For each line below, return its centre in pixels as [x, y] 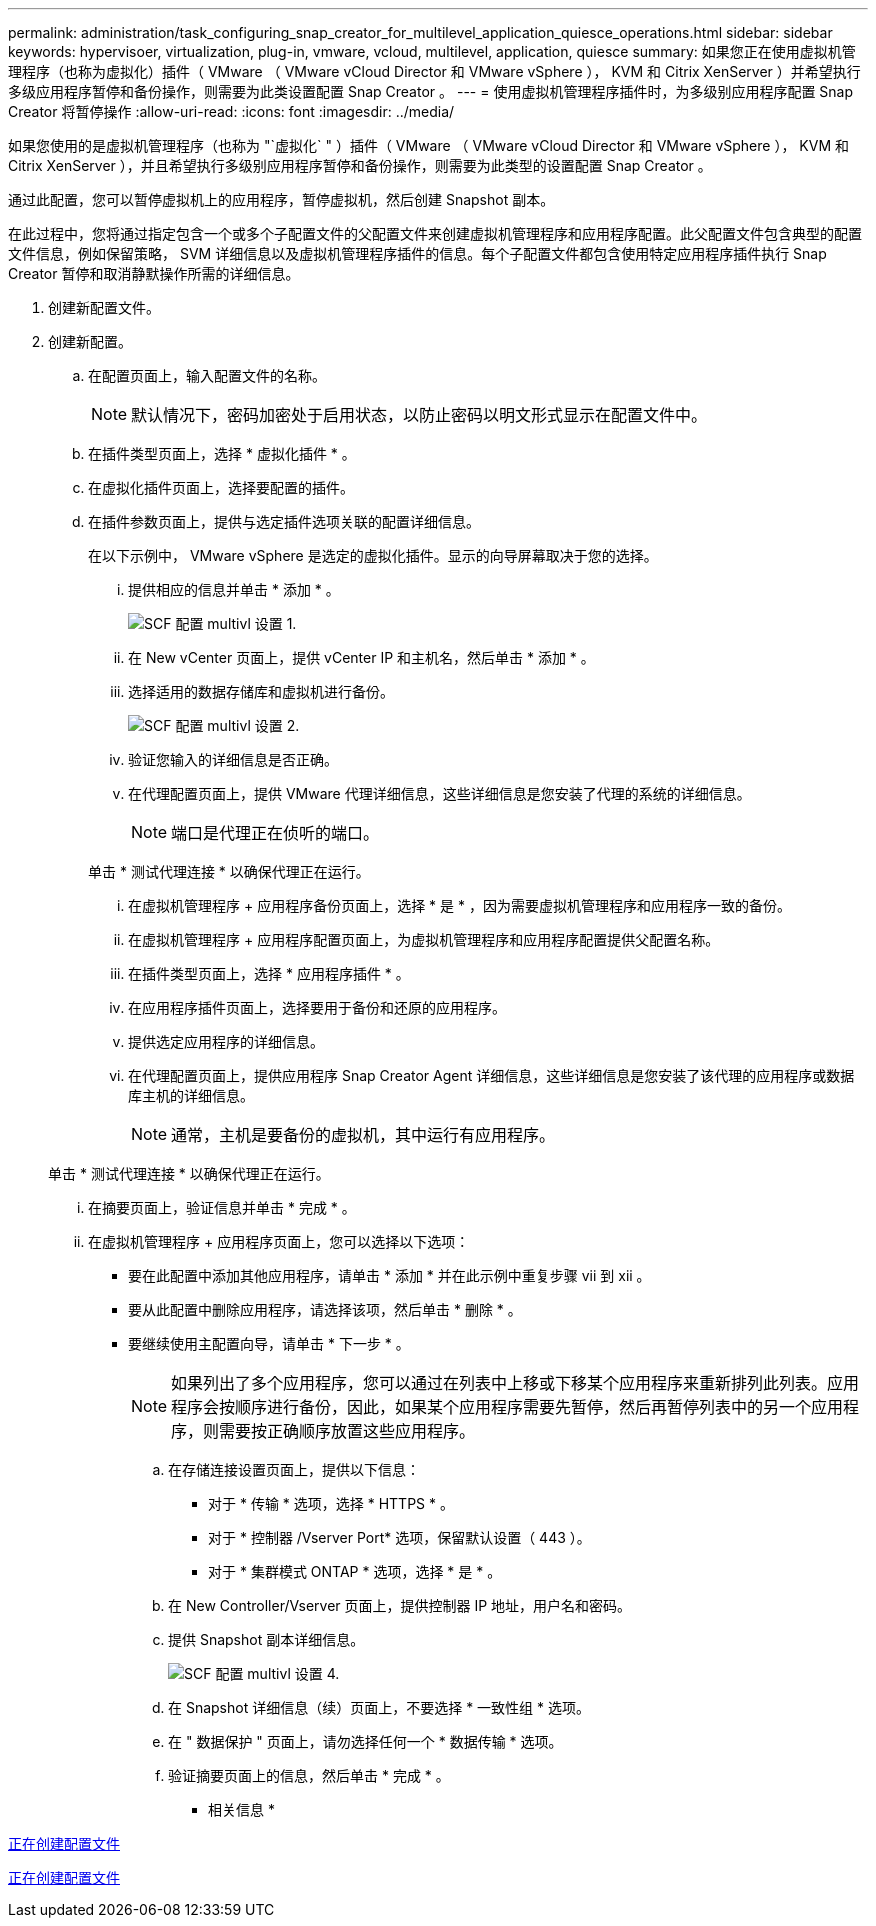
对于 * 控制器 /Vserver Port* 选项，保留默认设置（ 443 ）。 [399, 1537]
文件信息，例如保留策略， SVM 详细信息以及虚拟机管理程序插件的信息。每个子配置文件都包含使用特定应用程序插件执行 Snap [417, 253]
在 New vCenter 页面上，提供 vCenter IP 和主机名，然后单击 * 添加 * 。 [361, 657]
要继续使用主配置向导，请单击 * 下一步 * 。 [269, 1343]
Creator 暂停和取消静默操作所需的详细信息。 [154, 273]
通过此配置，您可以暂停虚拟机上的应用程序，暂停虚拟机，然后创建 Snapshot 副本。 [281, 199]
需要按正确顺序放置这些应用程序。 [347, 1431]
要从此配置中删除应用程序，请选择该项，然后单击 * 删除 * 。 [325, 1309]
